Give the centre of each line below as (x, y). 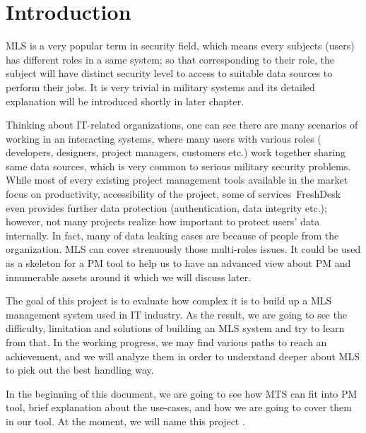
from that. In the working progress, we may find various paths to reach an (166, 342)
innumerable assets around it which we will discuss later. (129, 277)
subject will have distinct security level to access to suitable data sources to (169, 73)
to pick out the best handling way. (80, 370)
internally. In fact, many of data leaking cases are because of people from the (172, 235)
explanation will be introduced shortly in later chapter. (125, 101)
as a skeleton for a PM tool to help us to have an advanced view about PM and (178, 263)
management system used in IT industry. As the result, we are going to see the (177, 314)
